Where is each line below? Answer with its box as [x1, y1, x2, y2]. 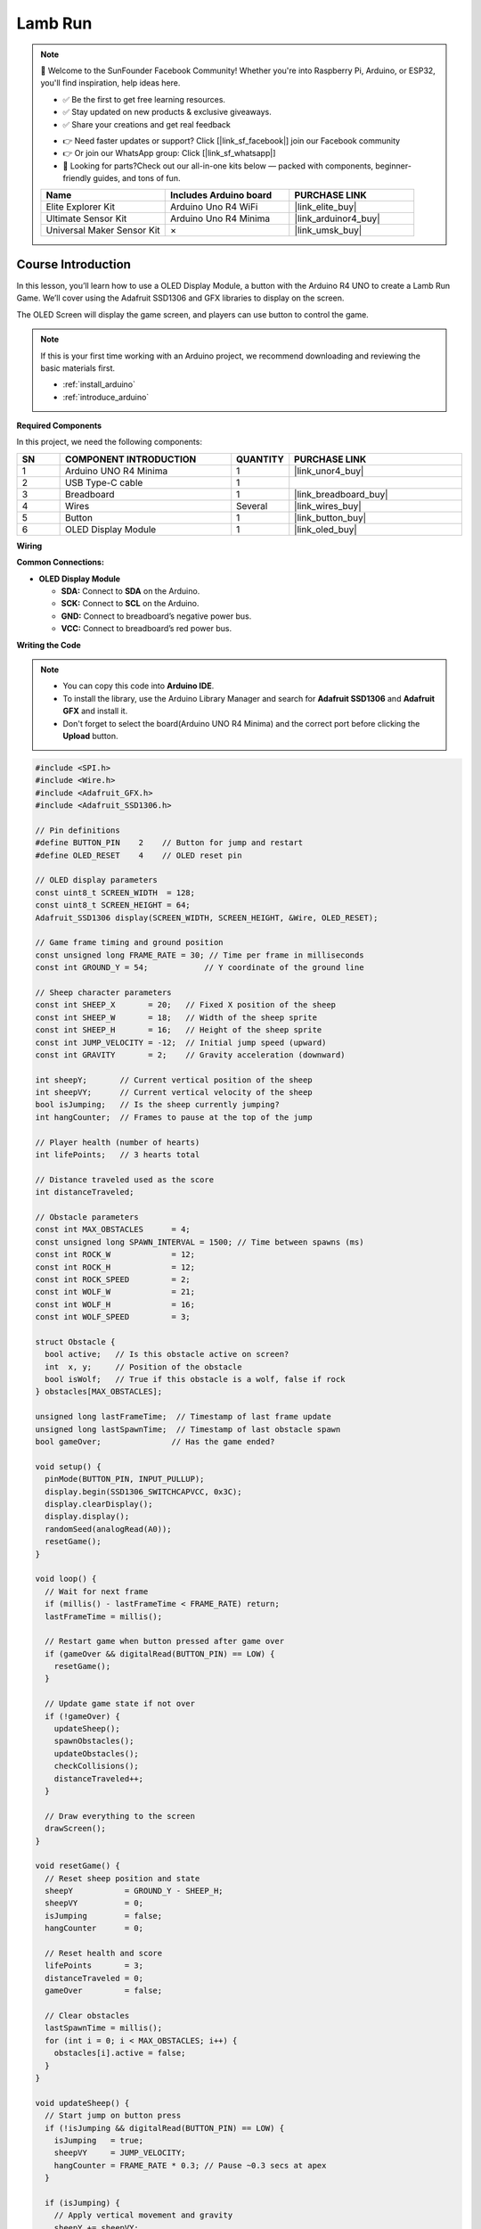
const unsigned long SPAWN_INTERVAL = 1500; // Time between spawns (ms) [35, 1237, 364, 1247]
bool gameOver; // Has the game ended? [35, 1436, 275, 1447]
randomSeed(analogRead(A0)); [45, 1524, 173, 1534]
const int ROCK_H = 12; [35, 1262, 196, 1272]
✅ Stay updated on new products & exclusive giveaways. [62, 107, 272, 118]
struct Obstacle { [35, 1337, 116, 1346]
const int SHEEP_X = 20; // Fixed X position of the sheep [35, 999, 337, 1010]
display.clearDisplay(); [45, 1499, 153, 1509]
